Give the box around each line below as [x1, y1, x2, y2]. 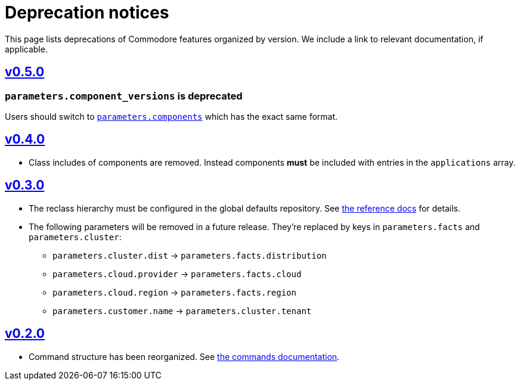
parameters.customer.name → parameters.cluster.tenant [52, 305, 312, 316]
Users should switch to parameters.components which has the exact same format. [5, 111, 338, 122]
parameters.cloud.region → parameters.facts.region [52, 287, 296, 297]
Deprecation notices [5, 2, 169, 23]
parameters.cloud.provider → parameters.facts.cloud [52, 268, 302, 279]
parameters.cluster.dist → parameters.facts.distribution [52, 250, 327, 260]
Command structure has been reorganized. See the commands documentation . [29, 351, 340, 362]
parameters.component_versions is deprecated [5, 89, 243, 102]
